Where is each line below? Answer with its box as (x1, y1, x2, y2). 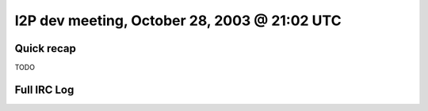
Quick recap (14, 42, 77, 55)
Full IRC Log (14, 83, 75, 96)
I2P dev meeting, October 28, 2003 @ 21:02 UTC (14, 12, 342, 29)
